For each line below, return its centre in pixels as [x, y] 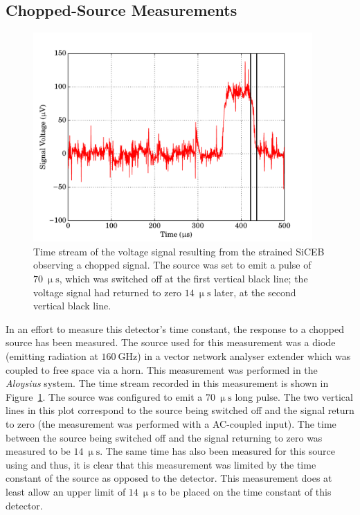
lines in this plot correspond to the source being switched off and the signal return [180, 410]
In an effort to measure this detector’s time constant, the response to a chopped [175, 328]
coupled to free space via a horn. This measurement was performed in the [162, 369]
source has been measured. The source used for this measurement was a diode [171, 342]
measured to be [38, 451]
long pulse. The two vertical [294, 396]
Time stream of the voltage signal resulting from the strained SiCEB [179, 251]
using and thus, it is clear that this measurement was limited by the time [161, 464]
